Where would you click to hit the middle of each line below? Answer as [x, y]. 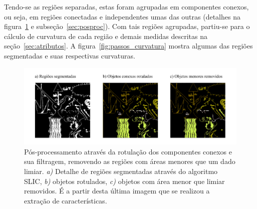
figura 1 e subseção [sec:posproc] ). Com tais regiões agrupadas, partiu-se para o [127, 26]
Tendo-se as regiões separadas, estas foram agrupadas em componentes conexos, [126, 6]
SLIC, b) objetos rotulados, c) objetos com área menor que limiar [124, 181]
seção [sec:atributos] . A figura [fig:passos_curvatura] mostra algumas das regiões [128, 46]
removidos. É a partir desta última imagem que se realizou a [117, 191]
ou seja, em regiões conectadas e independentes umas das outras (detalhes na [122, 16]
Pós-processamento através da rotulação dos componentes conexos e [128, 151]
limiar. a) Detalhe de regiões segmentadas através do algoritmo [121, 171]
